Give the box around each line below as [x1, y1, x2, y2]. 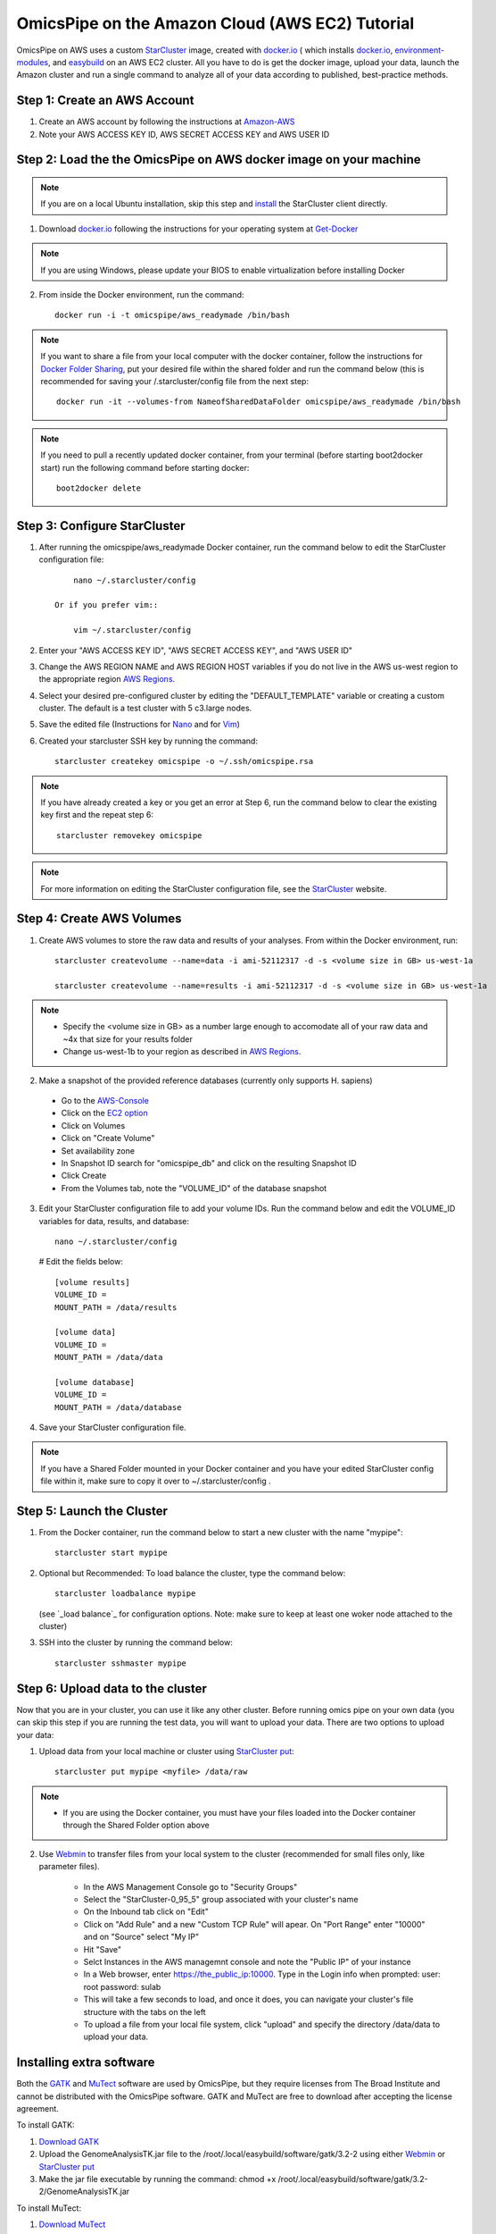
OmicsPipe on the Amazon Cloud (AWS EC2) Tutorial [16, 13, 415, 33]
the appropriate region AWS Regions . [38, 674, 176, 684]
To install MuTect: [16, 2203, 82, 2213]
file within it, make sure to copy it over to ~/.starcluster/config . [40, 1475, 271, 1487]
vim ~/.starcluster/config [72, 626, 192, 635]
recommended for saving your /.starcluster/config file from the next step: [40, 375, 310, 386]
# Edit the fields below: [38, 1256, 124, 1267]
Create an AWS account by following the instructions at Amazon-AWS [38, 116, 295, 127]
